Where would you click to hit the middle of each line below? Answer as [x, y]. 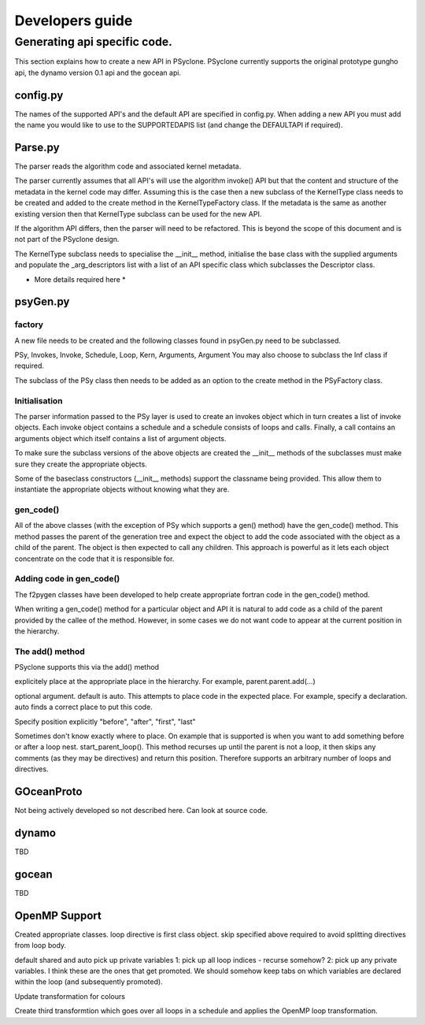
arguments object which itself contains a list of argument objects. [121, 438]
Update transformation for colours [70, 996]
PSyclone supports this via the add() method [87, 667]
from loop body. [41, 945]
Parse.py [37, 147]
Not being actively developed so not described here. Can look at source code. [141, 811]
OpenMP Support [58, 915]
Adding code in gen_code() [67, 579]
